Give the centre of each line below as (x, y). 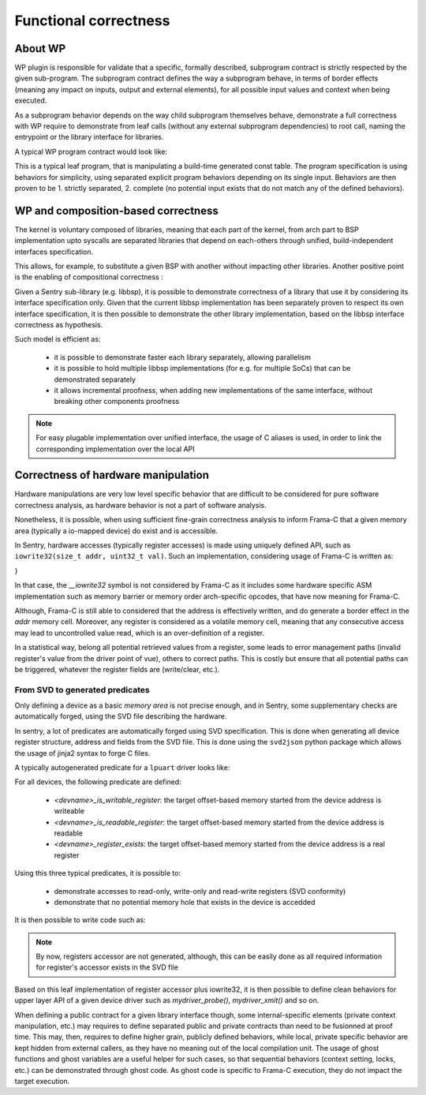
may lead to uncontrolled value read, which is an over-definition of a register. (140, 633)
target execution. (42, 1081)
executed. (31, 101)
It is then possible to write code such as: (80, 920)
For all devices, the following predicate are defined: (98, 782)
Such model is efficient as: (58, 339)
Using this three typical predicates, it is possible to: (98, 873)
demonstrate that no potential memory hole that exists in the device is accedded (185, 902)
